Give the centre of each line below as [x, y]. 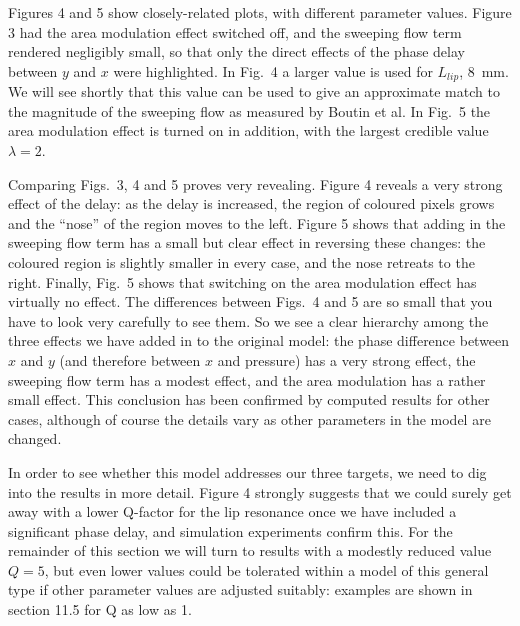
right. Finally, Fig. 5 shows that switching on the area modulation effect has [242, 281]
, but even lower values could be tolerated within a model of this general [266, 569]
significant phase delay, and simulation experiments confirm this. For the [230, 530]
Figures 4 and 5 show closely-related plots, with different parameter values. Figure [260, 12]
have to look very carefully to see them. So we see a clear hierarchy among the [248, 320]
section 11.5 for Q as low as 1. [100, 609]
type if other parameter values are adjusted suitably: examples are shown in [240, 589]
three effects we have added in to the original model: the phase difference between [259, 340]
